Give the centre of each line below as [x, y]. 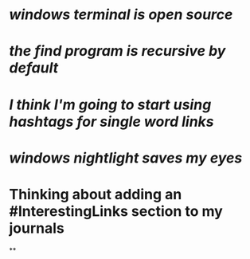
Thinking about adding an [96, 194]
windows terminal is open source [121, 15]
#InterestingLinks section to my [116, 211]
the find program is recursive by [117, 51]
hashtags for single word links [111, 122]
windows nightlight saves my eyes [126, 158]
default [34, 68]
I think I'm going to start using [110, 104]
